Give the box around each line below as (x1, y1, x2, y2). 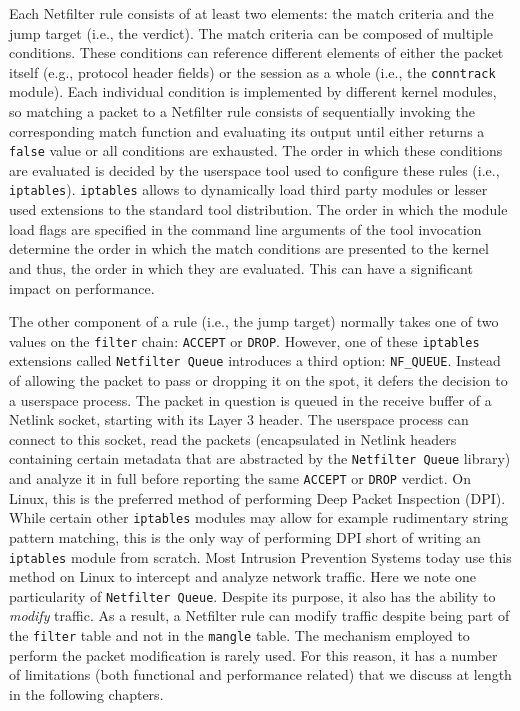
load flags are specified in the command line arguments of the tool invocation (9, 218, 482, 239)
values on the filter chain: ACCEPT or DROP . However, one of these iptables (9, 330, 480, 351)
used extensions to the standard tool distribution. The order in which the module (9, 199, 508, 220)
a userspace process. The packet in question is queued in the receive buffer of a (9, 389, 492, 410)
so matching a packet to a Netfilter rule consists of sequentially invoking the (9, 101, 475, 122)
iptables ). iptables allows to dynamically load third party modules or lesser (9, 179, 488, 200)
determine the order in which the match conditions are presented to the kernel (9, 238, 489, 259)
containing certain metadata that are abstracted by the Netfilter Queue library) (9, 448, 511, 469)
